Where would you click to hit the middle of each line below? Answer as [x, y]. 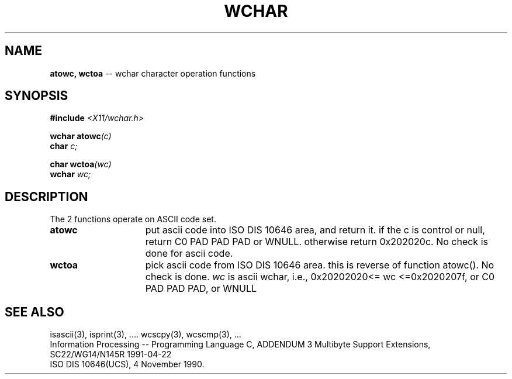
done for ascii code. [189, 254]
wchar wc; [70, 174]
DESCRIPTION [46, 197]
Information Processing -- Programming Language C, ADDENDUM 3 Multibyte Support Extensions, [240, 344]
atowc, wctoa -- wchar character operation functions [153, 73]
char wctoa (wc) [81, 164]
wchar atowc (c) [81, 136]
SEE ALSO [34, 312]
